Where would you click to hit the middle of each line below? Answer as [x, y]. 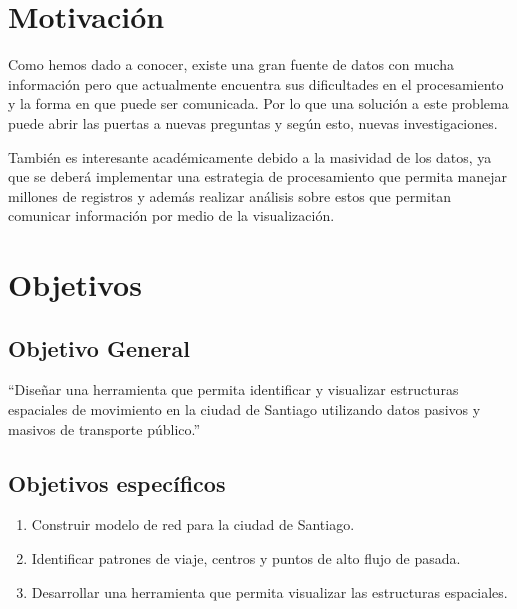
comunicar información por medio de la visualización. [171, 215]
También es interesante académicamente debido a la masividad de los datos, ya [250, 156]
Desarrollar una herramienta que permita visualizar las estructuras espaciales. [269, 591]
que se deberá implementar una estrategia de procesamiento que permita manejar [257, 176]
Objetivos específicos [117, 482]
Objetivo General [99, 347]
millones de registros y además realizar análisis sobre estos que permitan [230, 195]
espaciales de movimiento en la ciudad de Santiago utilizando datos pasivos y [244, 409]
